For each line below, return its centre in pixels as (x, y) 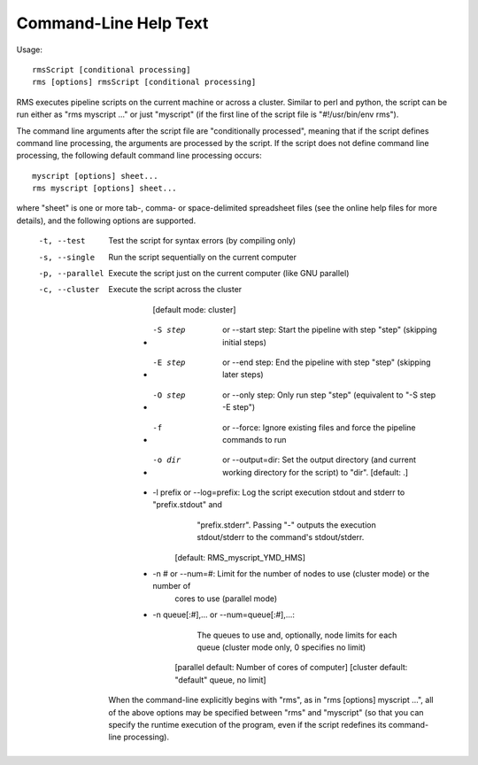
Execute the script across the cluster (175, 290)
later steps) (243, 375)
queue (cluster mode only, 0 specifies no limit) (281, 647)
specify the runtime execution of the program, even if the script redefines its (247, 724)
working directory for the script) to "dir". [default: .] (316, 472)
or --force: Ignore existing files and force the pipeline (319, 427)
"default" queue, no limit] (220, 680)
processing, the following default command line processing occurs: (139, 156)
